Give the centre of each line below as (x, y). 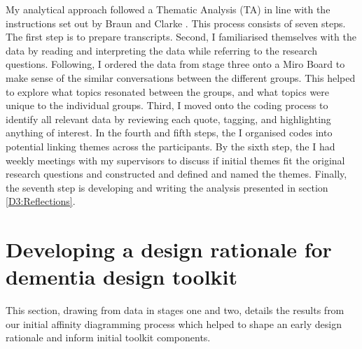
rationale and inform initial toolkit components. (108, 337)
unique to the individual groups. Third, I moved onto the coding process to (167, 105)
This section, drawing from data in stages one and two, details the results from (175, 310)
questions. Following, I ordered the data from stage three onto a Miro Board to (175, 64)
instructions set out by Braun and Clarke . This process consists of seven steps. (176, 23)
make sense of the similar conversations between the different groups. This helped (181, 77)
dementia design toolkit (122, 277)
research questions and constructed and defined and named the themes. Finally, (176, 174)
